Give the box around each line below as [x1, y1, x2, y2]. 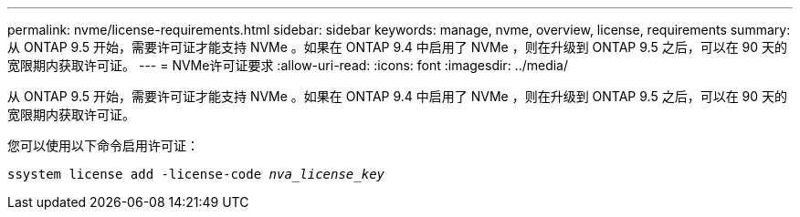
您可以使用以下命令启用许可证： [7, 138, 199, 153]
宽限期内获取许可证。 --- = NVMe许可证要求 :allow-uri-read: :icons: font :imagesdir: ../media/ [7, 57, 569, 73]
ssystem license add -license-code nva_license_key [7, 167, 385, 181]
